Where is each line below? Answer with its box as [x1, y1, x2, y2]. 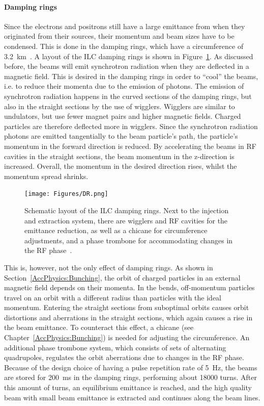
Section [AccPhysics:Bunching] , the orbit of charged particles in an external [4, 272, 241, 283]
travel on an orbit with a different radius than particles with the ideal [4, 292, 221, 302]
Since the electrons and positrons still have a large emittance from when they [4, 20, 245, 31]
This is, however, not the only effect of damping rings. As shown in [4, 262, 213, 272]
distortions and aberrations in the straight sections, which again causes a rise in [4, 312, 253, 322]
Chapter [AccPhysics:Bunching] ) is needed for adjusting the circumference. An [4, 332, 250, 343]
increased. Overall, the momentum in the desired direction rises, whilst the [4, 161, 237, 171]
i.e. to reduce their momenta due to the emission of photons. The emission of [4, 81, 244, 91]
